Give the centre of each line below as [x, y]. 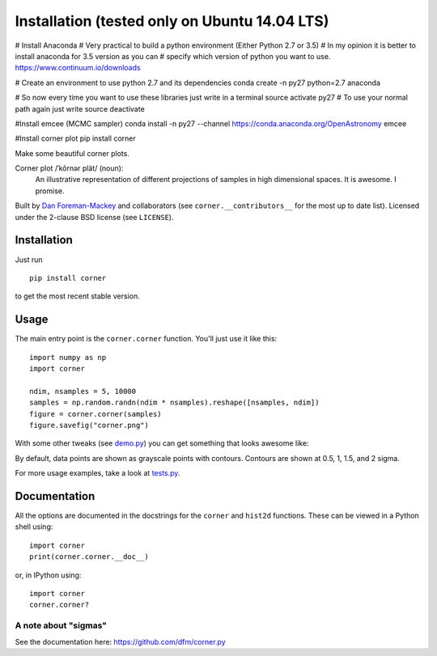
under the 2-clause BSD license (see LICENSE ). [94, 217]
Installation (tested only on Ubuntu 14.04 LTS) [172, 21]
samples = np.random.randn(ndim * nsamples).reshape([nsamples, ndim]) [174, 403]
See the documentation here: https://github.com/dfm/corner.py [120, 641]
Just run [29, 260]
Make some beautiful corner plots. [72, 153]
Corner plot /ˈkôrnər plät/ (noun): [69, 168]
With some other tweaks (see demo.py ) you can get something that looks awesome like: [162, 443]
